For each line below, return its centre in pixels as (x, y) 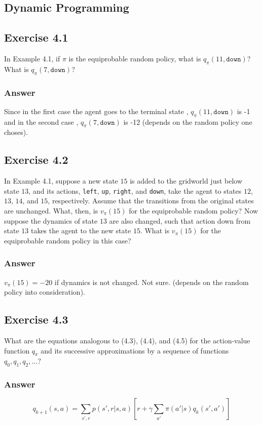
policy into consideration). (45, 292)
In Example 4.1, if (32, 58)
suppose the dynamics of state (51, 220)
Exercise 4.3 (36, 319)
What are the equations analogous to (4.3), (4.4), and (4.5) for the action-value (127, 341)
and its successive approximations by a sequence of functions (135, 350)
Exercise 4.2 (36, 160)
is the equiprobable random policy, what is (135, 58)
